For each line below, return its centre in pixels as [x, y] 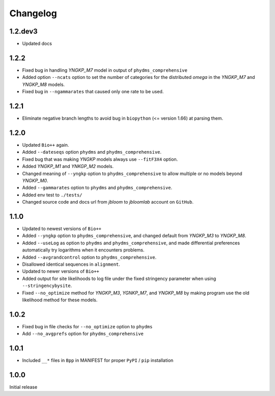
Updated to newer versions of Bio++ [61, 271]
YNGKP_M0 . [35, 180]
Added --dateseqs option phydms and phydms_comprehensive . [92, 152]
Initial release [23, 387]
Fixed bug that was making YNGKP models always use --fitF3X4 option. [100, 159]
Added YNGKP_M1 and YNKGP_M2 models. [68, 166]
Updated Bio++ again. [46, 145]
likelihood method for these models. [60, 300]
